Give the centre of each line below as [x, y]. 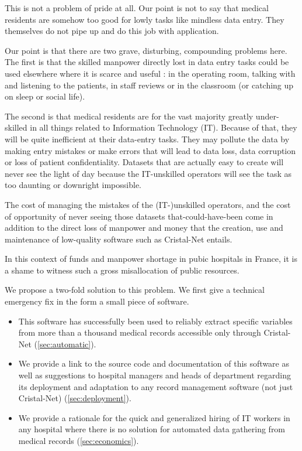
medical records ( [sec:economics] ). [79, 440]
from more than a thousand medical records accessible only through [140, 332]
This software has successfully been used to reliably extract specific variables [155, 321]
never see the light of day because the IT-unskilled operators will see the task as [148, 173]
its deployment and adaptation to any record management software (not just [156, 386]
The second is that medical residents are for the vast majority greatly [129, 116]
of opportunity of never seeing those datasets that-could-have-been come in [139, 216]
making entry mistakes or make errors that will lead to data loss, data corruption [150, 150]
